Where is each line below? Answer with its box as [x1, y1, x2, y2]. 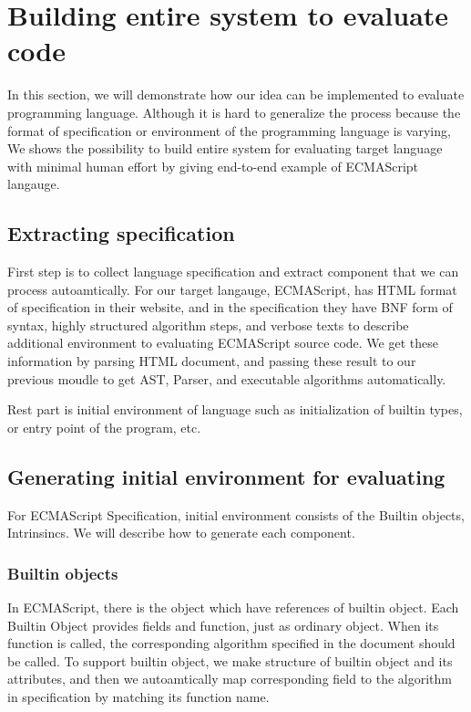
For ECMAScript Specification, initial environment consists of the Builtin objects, [7, 505, 465, 524]
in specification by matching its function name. [7, 687, 270, 706]
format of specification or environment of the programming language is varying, [7, 120, 451, 140]
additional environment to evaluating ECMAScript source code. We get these [7, 333, 438, 352]
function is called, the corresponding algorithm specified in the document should [7, 633, 456, 653]
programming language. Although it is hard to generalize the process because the [7, 102, 461, 121]
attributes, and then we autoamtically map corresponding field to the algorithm [7, 669, 453, 688]
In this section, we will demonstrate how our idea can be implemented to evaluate [7, 85, 465, 104]
